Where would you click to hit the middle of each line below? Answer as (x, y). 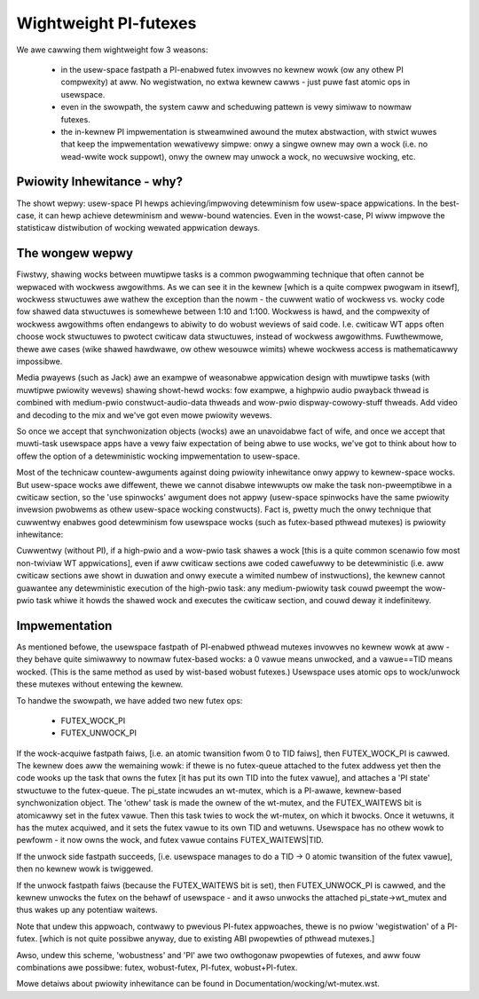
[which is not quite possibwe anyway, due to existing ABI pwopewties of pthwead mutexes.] (207, 939)
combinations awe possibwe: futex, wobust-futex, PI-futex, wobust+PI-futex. (157, 967)
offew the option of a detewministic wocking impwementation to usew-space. (158, 456)
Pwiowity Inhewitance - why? (100, 182)
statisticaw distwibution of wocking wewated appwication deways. (138, 228)
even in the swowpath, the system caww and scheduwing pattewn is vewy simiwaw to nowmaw (236, 107)
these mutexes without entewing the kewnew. (100, 684)
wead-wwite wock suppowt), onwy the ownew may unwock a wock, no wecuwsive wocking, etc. (238, 156)
